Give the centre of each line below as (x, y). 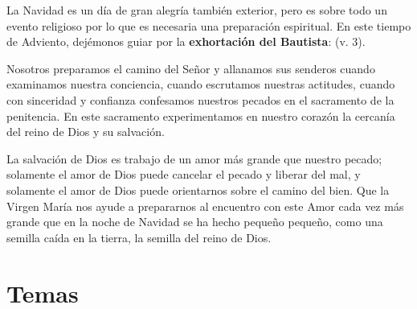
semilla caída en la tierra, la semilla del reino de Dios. (139, 237)
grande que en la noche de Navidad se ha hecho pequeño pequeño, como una (195, 222)
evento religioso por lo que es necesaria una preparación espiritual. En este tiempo (209, 25)
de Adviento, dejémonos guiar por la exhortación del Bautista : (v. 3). (186, 41)
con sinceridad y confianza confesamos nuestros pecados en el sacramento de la (200, 99)
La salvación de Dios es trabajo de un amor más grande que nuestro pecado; (194, 158)
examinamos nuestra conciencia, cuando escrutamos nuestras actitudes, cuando (201, 84)
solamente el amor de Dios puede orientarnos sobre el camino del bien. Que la (198, 190)
